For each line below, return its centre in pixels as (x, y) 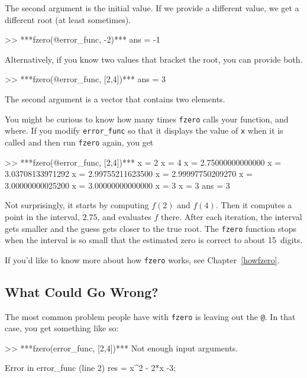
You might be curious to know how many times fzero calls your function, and (147, 119)
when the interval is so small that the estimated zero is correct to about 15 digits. (154, 240)
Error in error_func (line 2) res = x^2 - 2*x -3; (91, 368)
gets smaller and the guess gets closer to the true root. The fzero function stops (151, 228)
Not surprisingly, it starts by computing (77, 205)
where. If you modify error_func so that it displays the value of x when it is (144, 130)
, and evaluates (124, 216)
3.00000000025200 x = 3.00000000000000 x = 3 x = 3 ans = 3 (117, 185)
